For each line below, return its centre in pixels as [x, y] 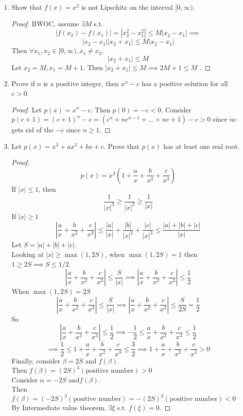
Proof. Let [26, 109]
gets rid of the [32, 130]
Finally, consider [36, 360]
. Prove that [122, 146]
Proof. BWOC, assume [45, 23]
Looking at [28, 254]
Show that [27, 7]
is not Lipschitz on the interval [127, 7]
